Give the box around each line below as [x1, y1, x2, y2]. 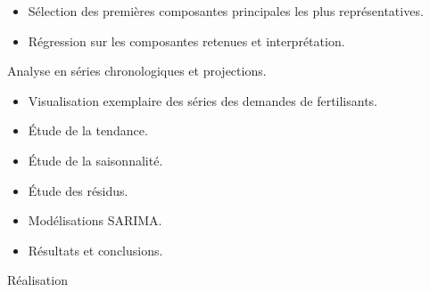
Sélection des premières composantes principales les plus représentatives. [28, 2, 424, 20]
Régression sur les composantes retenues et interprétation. [28, 31, 345, 50]
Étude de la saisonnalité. [28, 150, 163, 169]
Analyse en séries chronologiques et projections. [7, 61, 267, 80]
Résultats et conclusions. [28, 240, 163, 259]
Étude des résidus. [28, 181, 128, 199]
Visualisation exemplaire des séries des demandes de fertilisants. [28, 91, 378, 109]
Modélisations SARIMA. [28, 211, 162, 230]
